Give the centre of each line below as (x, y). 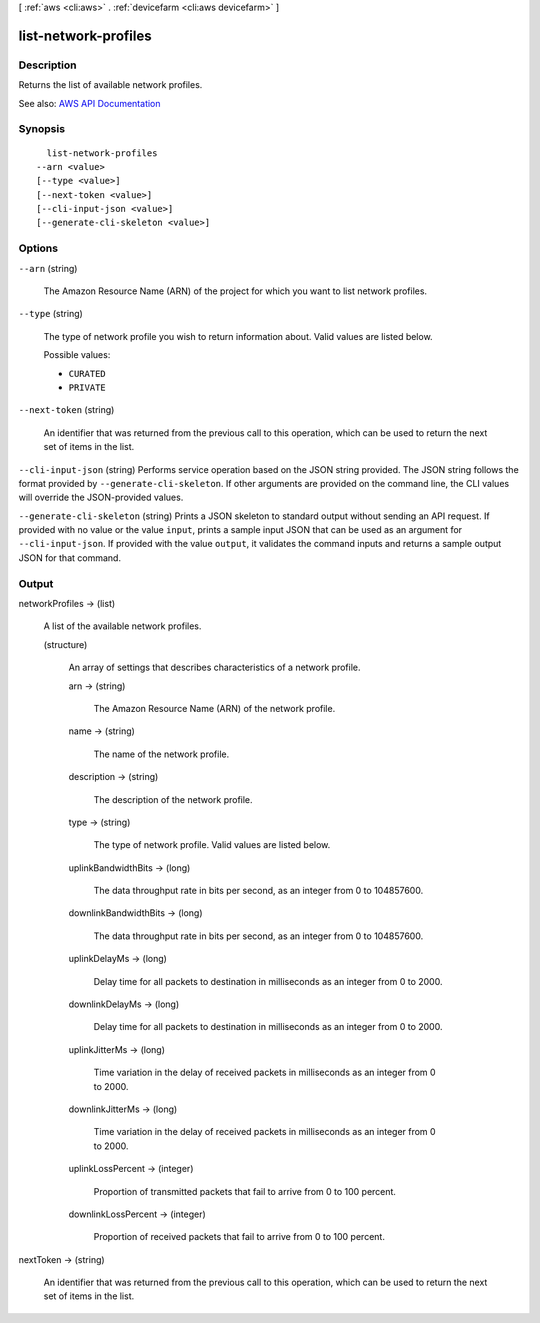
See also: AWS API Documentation (89, 103)
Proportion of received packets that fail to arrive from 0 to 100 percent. (239, 1237)
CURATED (87, 373)
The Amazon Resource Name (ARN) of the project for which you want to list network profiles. (235, 291)
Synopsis (41, 129)
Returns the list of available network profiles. (110, 85)
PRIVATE (87, 387)
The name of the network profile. (161, 754)
